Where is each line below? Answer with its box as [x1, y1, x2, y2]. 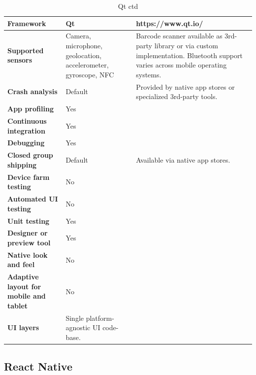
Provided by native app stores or [136, 81, 235, 92]
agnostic [65, 322, 91, 333]
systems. [136, 69, 161, 79]
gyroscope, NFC [65, 69, 114, 79]
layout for [7, 281, 41, 291]
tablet [7, 301, 28, 311]
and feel [7, 259, 35, 270]
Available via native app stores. [136, 155, 230, 165]
